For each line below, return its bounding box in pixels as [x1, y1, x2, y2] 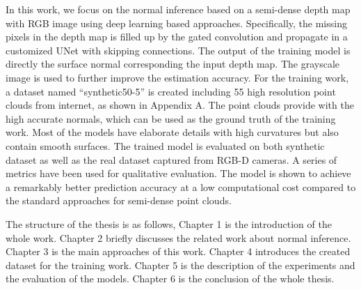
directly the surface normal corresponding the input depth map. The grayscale [6, 56, 339, 71]
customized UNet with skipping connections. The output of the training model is [6, 43, 351, 57]
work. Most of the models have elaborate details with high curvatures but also [6, 125, 339, 139]
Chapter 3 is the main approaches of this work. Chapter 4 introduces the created [6, 244, 351, 259]
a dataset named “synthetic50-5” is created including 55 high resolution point [6, 84, 336, 98]
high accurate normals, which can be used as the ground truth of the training [6, 111, 336, 125]
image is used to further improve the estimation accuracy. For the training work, [6, 70, 349, 84]
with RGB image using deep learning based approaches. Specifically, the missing [6, 15, 347, 30]
